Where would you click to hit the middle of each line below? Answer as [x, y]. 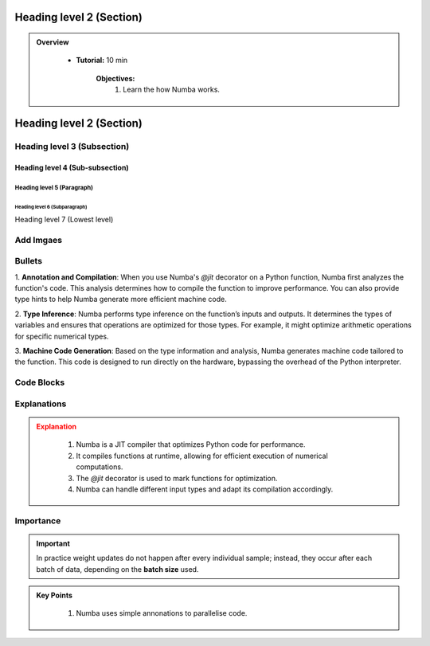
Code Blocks [40, 382]
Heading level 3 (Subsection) [72, 146]
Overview [53, 42]
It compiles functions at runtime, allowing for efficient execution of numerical [202, 456]
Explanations [41, 404]
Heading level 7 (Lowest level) [64, 219]
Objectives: [115, 78]
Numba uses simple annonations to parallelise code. [162, 613]
